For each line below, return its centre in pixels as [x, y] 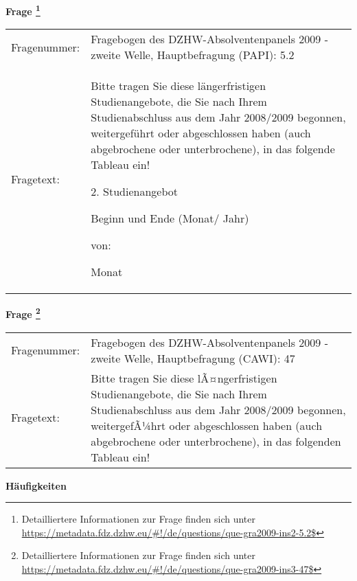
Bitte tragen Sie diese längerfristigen [178, 86]
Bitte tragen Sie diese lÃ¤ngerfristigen [184, 378]
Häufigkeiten [36, 485]
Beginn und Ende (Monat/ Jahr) [170, 218]
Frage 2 [23, 313]
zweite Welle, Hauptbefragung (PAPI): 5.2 [193, 55]
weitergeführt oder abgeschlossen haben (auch [201, 133]
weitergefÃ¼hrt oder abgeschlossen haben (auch [207, 425]
